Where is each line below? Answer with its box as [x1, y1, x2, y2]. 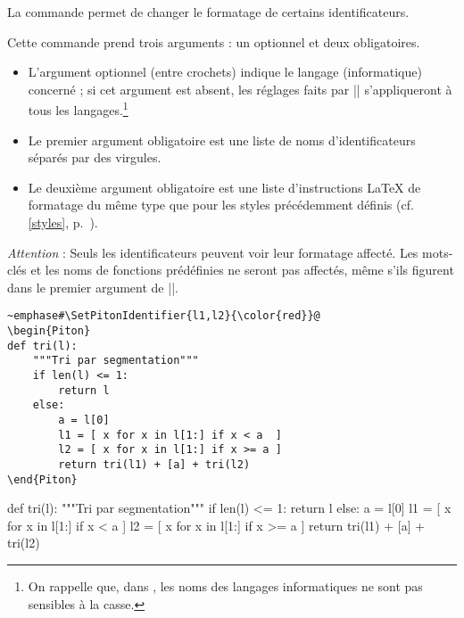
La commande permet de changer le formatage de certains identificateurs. [7, 3, 410, 21]
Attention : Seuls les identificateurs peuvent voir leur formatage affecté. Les [7, 243, 418, 261]
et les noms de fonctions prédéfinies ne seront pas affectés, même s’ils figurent [30, 260, 454, 279]
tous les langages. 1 [28, 98, 128, 119]
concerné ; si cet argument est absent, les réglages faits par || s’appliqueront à [28, 79, 452, 98]
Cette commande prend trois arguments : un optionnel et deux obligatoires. [7, 32, 420, 51]
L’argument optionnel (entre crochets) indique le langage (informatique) [28, 62, 422, 81]
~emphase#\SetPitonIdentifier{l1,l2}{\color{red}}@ [7, 309, 320, 323]
